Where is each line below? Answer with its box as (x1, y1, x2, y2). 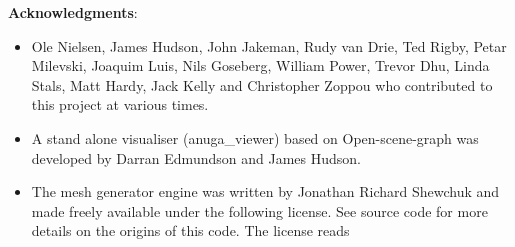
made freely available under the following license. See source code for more (31, 200, 488, 221)
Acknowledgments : (8, 2, 138, 22)
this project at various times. (31, 94, 209, 115)
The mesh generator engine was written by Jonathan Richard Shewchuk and (31, 181, 500, 202)
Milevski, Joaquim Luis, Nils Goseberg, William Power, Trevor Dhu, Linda (31, 55, 490, 76)
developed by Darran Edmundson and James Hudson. (31, 147, 361, 168)
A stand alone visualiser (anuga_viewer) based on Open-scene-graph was (31, 127, 479, 148)
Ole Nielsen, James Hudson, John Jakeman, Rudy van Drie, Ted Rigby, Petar (31, 35, 507, 56)
